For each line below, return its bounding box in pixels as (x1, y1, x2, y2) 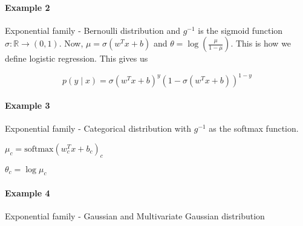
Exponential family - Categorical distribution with (5, 122, 192, 135)
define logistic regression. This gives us (5, 52, 148, 65)
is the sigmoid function (198, 24, 283, 36)
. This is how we (230, 37, 292, 50)
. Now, (59, 37, 83, 50)
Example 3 (5, 99, 50, 112)
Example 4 (5, 187, 50, 199)
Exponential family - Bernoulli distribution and (5, 24, 180, 36)
